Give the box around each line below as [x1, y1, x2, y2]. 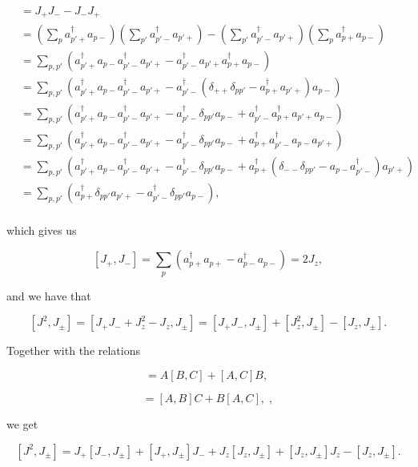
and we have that [6, 287, 91, 304]
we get [6, 415, 38, 432]
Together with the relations [6, 342, 140, 359]
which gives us [6, 221, 77, 238]
